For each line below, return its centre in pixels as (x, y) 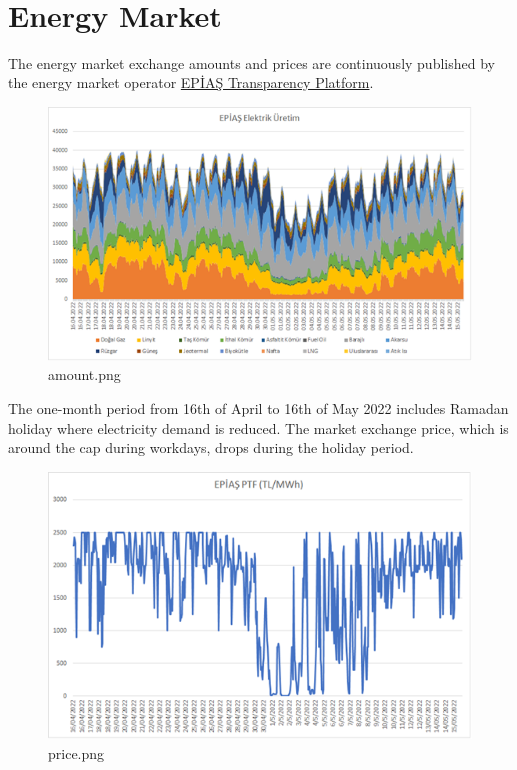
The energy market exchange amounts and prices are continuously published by (251, 62)
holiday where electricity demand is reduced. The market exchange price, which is (258, 427)
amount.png (84, 374)
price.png (76, 752)
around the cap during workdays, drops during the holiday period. (211, 447)
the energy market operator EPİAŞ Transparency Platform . (191, 82)
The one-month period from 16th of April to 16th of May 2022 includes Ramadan (258, 408)
